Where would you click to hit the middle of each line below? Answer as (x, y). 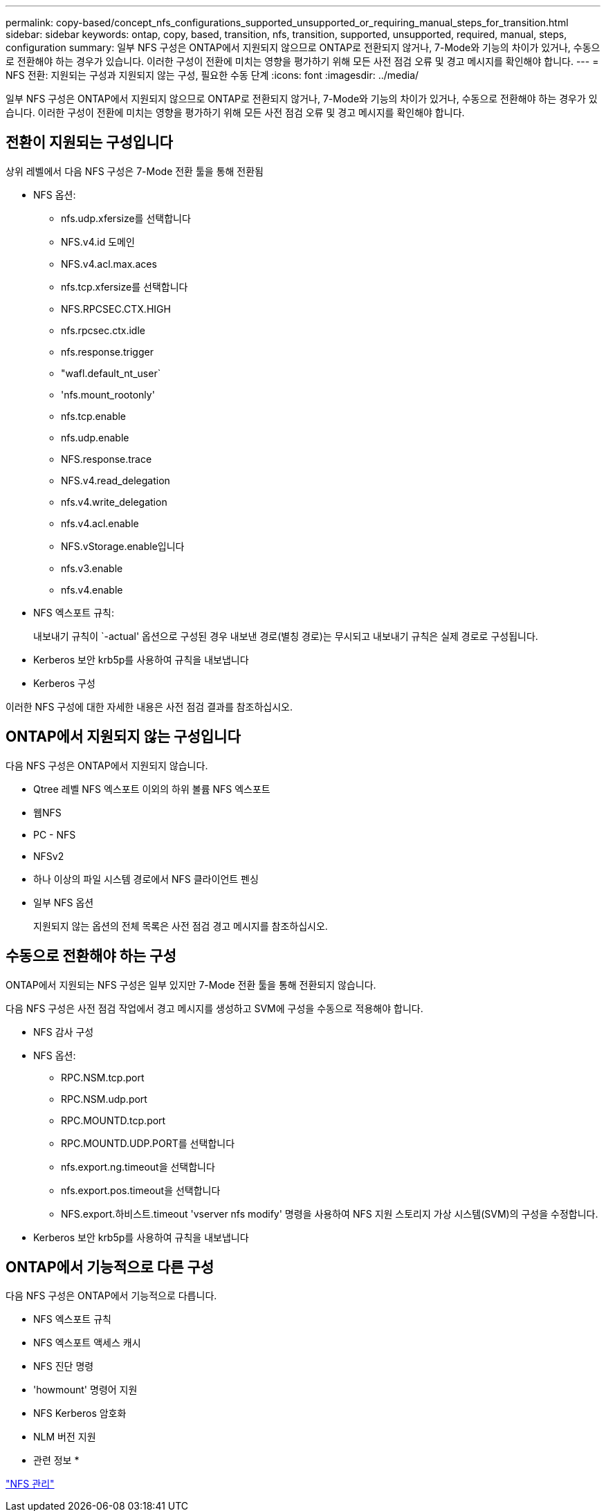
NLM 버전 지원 (65, 1437)
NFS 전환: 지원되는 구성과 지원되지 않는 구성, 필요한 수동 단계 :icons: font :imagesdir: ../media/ (212, 75)
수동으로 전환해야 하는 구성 (91, 956)
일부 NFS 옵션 (64, 902)
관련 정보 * (56, 1460)
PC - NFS (55, 834)
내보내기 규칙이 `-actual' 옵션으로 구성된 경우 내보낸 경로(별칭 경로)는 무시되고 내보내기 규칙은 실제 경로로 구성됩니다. (286, 636)
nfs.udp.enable (95, 437)
